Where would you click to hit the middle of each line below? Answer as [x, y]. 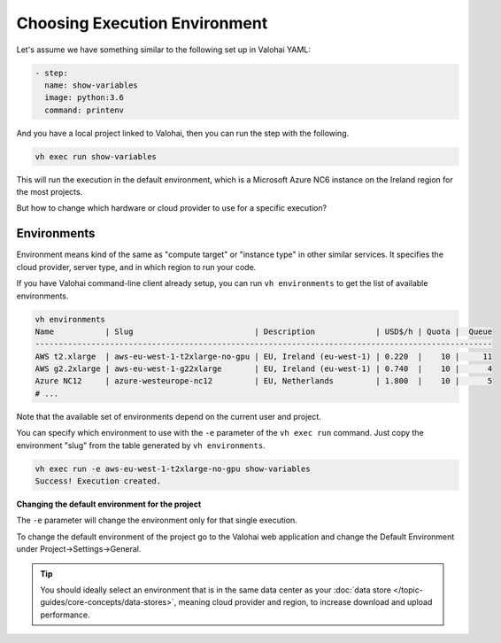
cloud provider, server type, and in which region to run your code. [136, 267]
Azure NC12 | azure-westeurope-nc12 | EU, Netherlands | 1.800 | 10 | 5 [264, 381]
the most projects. [50, 192]
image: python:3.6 [84, 98]
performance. [65, 615]
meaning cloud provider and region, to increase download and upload [305, 602]
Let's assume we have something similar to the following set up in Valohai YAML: [164, 50]
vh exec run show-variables [96, 156]
